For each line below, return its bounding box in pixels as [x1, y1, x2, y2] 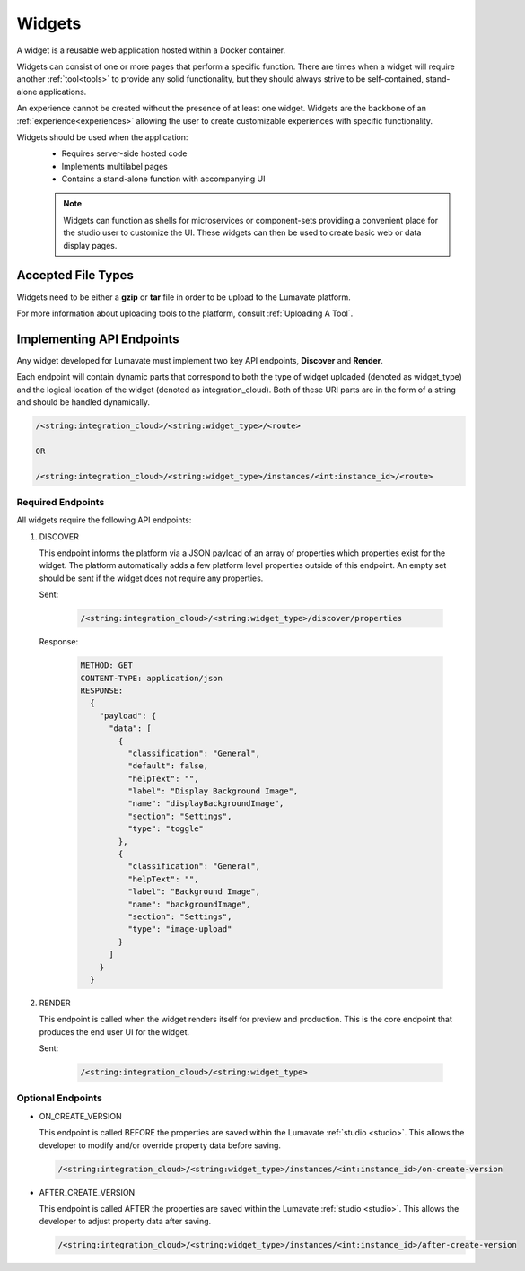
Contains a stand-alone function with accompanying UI [61, 173, 266, 184]
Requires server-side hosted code [61, 148, 188, 159]
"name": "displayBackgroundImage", [127, 799, 284, 809]
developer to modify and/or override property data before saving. [39, 1140, 282, 1151]
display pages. [63, 240, 118, 250]
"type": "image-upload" [127, 925, 232, 934]
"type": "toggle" [127, 824, 204, 834]
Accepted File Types [16, 267, 134, 283]
